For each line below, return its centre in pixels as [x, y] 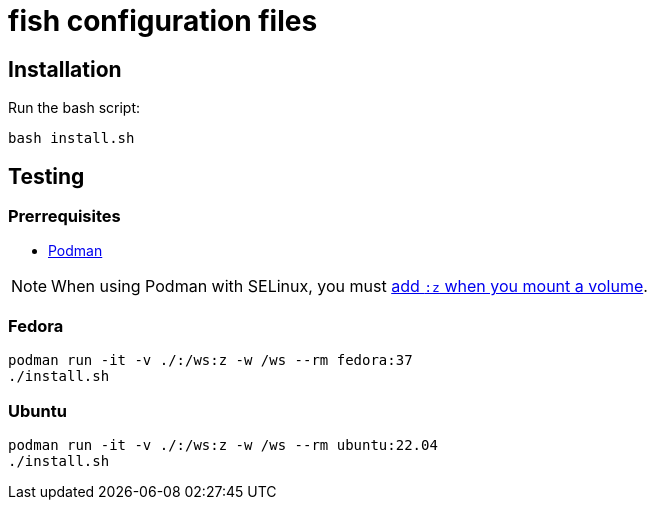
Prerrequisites [64, 216]
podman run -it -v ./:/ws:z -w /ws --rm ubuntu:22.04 [223, 444]
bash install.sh [71, 138]
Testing [46, 176]
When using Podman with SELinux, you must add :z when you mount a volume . [349, 286]
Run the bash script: [74, 108]
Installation [65, 69]
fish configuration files [163, 21]
